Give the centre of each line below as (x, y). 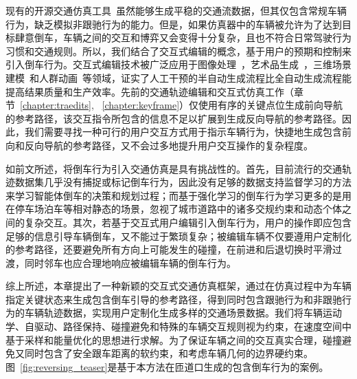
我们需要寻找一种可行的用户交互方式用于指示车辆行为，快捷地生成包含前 (188, 132)
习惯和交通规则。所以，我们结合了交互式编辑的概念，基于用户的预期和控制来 (178, 51)
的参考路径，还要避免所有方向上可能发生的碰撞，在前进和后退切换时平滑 (169, 249)
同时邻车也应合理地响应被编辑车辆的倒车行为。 (130, 262)
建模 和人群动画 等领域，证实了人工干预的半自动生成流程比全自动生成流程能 (178, 77)
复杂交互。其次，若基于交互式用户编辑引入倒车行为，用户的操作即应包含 (188, 222)
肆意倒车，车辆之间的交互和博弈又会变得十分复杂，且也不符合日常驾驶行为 (183, 37)
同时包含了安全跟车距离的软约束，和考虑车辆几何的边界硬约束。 (169, 353)
